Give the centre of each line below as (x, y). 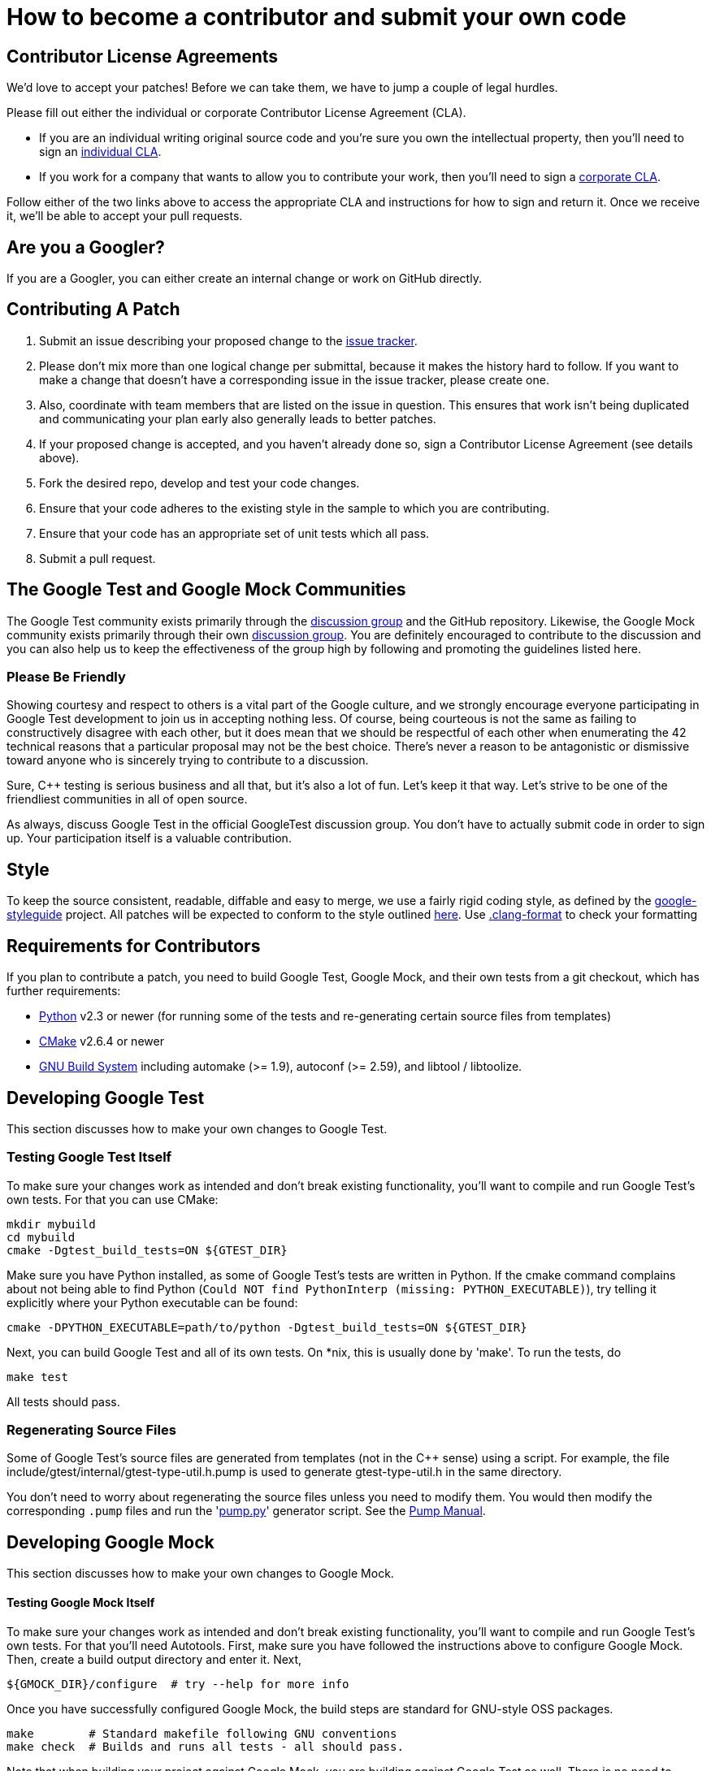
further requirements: (64, 991)
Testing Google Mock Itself (81, 1602)
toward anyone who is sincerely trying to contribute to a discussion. (188, 760)
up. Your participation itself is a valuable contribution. (149, 838)
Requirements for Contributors (134, 946)
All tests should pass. (63, 1401)
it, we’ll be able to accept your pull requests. (125, 216)
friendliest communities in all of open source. (127, 799)
